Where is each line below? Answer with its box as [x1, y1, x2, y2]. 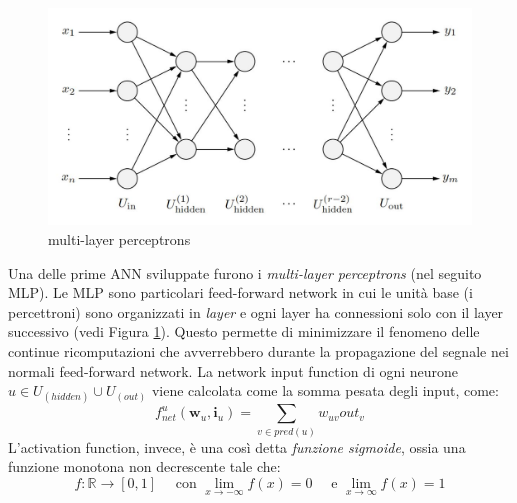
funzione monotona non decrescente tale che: [8, 456, 281, 477]
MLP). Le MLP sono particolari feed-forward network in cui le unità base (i [8, 282, 473, 303]
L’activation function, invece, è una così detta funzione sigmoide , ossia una [8, 436, 466, 457]
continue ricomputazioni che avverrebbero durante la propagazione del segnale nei [8, 340, 509, 361]
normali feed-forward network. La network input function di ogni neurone [8, 360, 459, 381]
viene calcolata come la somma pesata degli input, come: [151, 380, 499, 401]
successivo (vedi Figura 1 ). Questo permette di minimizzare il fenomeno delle [8, 321, 480, 342]
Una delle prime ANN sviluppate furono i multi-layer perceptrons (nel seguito [8, 262, 482, 283]
